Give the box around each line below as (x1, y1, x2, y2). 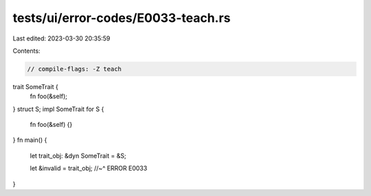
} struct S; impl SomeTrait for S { (12, 105, 104, 113)
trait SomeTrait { (12, 82, 58, 90)
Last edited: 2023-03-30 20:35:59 (12, 34, 111, 42)
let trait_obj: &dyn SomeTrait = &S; (30, 151, 126, 160)
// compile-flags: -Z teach (27, 65, 122, 73)
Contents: (12, 47, 41, 55)
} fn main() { (12, 136, 47, 144)
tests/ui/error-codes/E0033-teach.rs (12, 10, 231, 25)
